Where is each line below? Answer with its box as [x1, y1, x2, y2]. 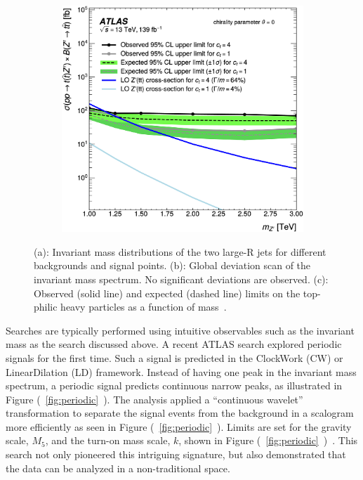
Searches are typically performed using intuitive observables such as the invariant [6, 323, 355, 337]
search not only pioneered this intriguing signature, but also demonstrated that [6, 447, 346, 462]
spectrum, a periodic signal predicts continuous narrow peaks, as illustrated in [6, 378, 343, 393]
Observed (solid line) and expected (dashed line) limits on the [34, 285, 301, 300]
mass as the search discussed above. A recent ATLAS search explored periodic [6, 337, 342, 351]
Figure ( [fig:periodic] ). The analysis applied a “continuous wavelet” [6, 391, 303, 406]
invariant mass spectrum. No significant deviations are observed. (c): [34, 271, 329, 286]
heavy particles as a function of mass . [60, 299, 227, 314]
